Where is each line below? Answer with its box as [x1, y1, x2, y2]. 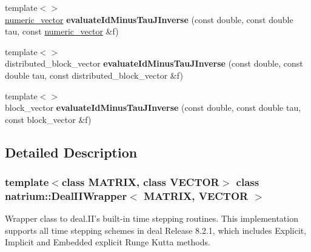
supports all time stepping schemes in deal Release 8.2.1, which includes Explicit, [5, 224, 307, 236]
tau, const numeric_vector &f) [5, 25, 119, 38]
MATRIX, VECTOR [144, 188, 249, 203]
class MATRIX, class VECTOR [61, 174, 219, 190]
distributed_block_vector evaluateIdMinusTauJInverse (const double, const [5, 57, 303, 70]
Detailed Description [5, 142, 138, 161]
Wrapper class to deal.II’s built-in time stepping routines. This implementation [5, 212, 298, 225]
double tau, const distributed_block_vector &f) [5, 68, 183, 81]
